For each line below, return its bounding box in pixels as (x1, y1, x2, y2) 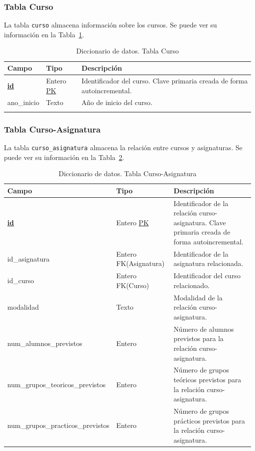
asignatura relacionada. (174, 258, 243, 268)
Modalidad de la (174, 292, 223, 302)
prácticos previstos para (174, 415, 245, 425)
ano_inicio (7, 97, 39, 107)
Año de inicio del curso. (81, 97, 153, 107)
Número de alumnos (174, 323, 234, 334)
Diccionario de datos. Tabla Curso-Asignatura (58, 168, 197, 179)
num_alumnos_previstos (7, 338, 82, 348)
